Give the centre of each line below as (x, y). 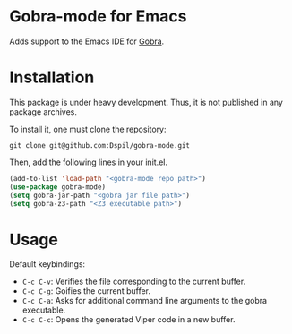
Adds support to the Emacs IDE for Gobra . (87, 41)
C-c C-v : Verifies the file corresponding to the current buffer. (134, 282)
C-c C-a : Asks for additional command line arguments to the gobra (144, 301)
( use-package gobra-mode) (57, 187)
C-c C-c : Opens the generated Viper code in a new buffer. (129, 320)
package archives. (43, 111)
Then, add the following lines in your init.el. (89, 162)
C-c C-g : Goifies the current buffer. (86, 291)
